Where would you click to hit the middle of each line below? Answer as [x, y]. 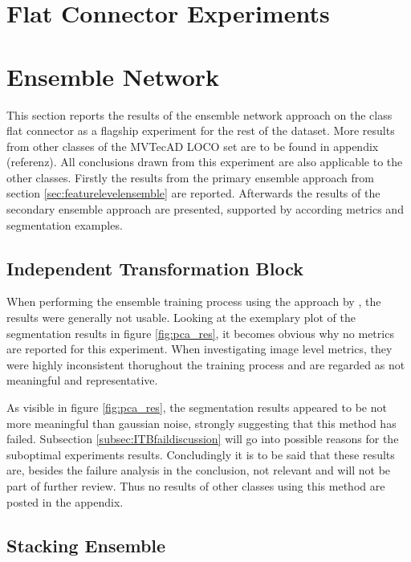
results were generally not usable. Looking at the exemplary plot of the [181, 318]
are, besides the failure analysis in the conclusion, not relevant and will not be [199, 470]
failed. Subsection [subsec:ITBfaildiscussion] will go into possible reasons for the [203, 439]
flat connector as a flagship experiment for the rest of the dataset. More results [201, 130]
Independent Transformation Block [155, 268]
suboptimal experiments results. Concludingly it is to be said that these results [201, 454]
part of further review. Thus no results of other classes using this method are [196, 485]
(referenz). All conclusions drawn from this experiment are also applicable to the [205, 162]
